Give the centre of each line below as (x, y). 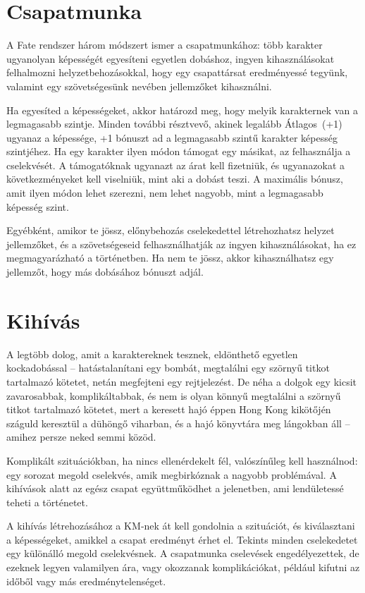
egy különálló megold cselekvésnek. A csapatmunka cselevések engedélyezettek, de (183, 553)
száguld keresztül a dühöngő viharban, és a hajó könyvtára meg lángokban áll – (178, 423)
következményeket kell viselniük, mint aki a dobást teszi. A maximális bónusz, (175, 179)
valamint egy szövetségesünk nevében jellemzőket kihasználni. (139, 86)
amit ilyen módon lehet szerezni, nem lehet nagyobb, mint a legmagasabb (165, 193)
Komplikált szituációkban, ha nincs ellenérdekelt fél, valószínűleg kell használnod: (182, 460)
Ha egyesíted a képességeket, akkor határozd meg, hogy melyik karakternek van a (182, 110)
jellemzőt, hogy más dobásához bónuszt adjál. (105, 272)
